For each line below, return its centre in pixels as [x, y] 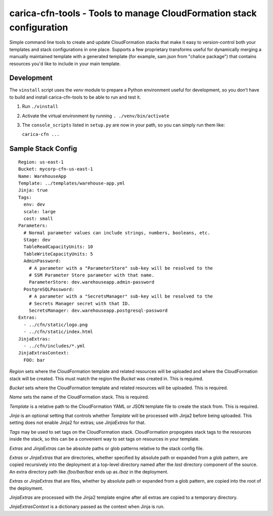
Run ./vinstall [40, 107]
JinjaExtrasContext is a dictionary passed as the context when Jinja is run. [87, 507]
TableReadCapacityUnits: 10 [58, 247]
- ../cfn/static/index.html [58, 332]
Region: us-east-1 [41, 162]
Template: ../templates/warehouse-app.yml [72, 183]
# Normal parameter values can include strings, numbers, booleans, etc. [117, 233]
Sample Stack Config [43, 149]
